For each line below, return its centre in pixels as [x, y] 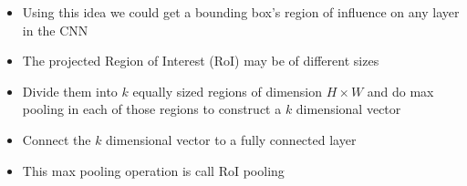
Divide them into [70, 91]
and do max [400, 91]
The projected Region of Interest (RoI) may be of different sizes [201, 61]
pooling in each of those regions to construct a [152, 109]
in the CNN [55, 30]
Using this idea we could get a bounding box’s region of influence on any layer [241, 12]
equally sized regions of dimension [228, 91]
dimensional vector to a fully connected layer [231, 139]
